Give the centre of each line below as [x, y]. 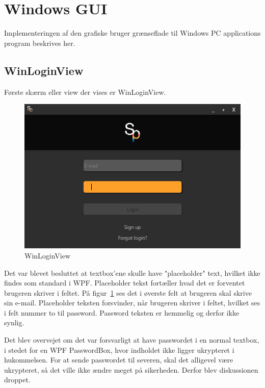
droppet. [17, 380]
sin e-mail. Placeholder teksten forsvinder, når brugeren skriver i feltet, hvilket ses [132, 303]
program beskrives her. [40, 43]
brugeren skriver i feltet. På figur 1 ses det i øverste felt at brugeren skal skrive [128, 292]
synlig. [14, 322]
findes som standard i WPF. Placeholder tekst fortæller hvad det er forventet [125, 283]
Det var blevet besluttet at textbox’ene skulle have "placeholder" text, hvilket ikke [132, 273]
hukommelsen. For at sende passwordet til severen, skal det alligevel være [119, 360]
